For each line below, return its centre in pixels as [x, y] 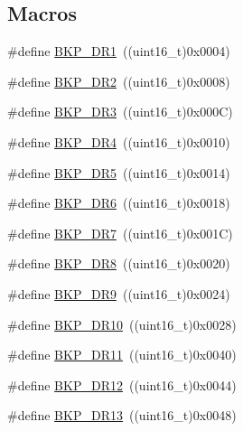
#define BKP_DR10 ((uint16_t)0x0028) [122, 324]
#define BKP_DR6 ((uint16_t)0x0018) [119, 203]
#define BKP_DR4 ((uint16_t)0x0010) [119, 141]
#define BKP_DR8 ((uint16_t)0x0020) [119, 263]
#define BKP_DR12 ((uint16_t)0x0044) [122, 384]
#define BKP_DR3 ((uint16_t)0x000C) [120, 112]
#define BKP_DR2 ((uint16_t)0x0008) [119, 81]
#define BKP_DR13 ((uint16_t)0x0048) [122, 415]
